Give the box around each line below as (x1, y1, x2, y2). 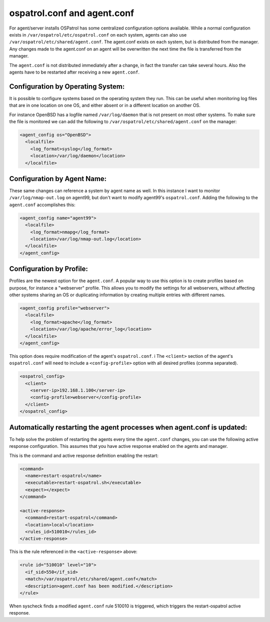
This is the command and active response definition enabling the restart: (9, 452, 158, 458)
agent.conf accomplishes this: (9, 202, 75, 208)
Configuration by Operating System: (9, 82, 125, 91)
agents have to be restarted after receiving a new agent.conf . (9, 69, 140, 75)
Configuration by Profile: (9, 265, 88, 273)
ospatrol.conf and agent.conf (9, 8, 134, 19)
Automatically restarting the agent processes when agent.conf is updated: (9, 423, 247, 431)
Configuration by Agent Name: (9, 174, 107, 183)
